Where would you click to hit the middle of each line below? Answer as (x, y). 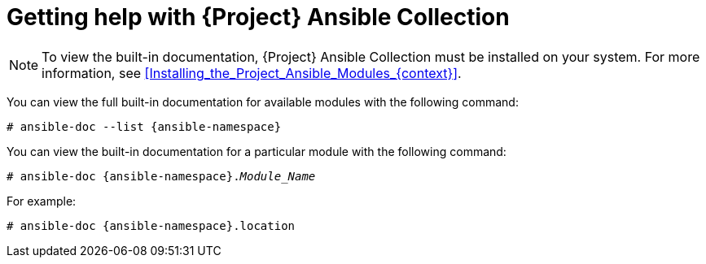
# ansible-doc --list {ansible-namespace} (144, 126)
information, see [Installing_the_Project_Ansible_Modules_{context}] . (252, 73)
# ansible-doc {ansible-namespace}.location (151, 225)
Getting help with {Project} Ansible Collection (258, 17)
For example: (42, 201)
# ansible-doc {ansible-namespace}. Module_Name (161, 176)
